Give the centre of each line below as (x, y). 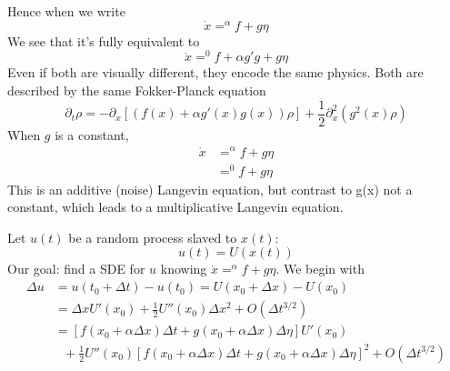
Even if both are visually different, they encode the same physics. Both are (215, 72)
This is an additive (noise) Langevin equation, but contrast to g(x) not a (210, 189)
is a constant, (92, 134)
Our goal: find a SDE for (76, 269)
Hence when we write (66, 11)
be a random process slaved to (153, 237)
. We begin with (320, 269)
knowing (184, 269)
